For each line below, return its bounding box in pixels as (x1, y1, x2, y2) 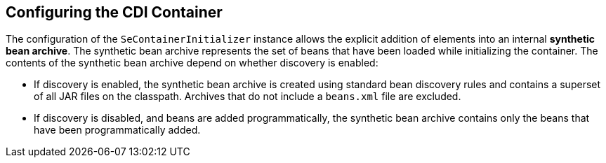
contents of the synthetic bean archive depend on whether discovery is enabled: (6, 57, 378, 69)
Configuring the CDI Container (6, 3, 223, 21)
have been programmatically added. (34, 124, 201, 136)
